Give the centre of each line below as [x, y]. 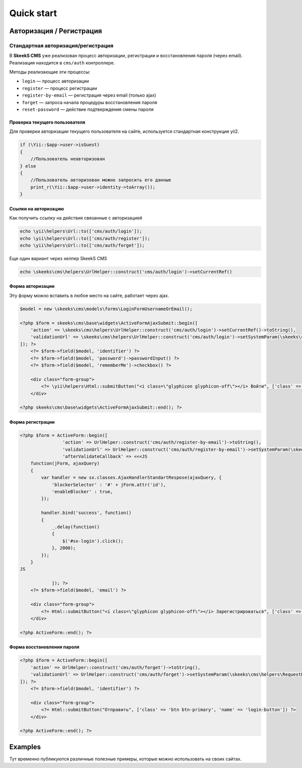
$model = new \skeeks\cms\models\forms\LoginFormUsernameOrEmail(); [106, 309]
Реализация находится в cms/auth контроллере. [62, 62]
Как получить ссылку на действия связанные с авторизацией [76, 218]
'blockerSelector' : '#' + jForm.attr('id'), [109, 485]
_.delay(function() [76, 527]
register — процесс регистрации [60, 88]
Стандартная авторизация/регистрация [61, 45]
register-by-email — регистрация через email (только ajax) [89, 95]
